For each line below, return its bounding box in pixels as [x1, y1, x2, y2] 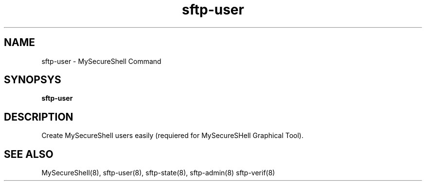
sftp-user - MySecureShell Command [41, 57, 161, 65]
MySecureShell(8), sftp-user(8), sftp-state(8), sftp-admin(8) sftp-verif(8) [41, 169, 275, 177]
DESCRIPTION [4, 110, 73, 123]
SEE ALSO [4, 148, 53, 160]
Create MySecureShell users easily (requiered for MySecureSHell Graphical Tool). [41, 131, 304, 140]
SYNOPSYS [4, 74, 61, 86]
